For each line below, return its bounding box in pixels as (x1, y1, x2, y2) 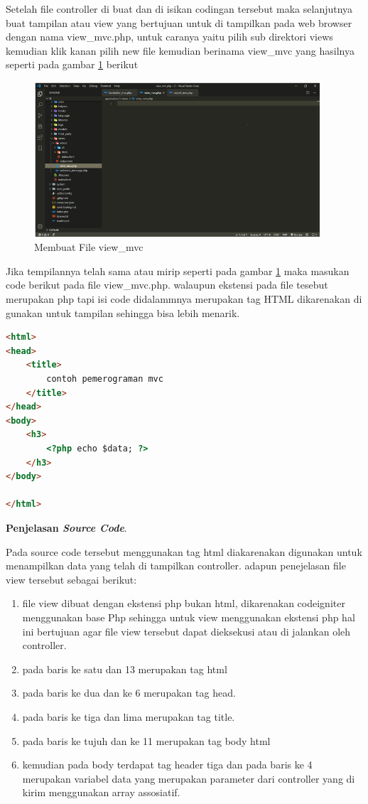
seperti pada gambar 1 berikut (6, 57, 139, 72)
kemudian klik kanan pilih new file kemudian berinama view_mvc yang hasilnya (6, 43, 355, 58)
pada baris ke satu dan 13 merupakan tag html (22, 661, 227, 676)
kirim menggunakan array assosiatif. (22, 785, 180, 800)
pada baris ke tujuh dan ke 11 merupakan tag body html (22, 733, 271, 748)
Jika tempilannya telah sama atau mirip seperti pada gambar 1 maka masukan (6, 263, 350, 278)
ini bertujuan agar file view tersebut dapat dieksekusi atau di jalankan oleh (22, 623, 351, 638)
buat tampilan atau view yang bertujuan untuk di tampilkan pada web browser (6, 15, 352, 30)
